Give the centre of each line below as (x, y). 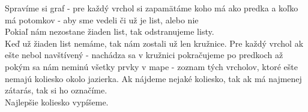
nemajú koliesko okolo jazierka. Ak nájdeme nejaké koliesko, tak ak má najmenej (153, 78)
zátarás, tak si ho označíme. (56, 90)
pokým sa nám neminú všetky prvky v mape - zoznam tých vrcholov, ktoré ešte (151, 66)
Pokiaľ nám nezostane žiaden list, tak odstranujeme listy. (110, 31)
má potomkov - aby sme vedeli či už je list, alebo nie (102, 19)
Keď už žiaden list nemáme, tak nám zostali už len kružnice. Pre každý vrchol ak (154, 43)
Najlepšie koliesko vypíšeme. (57, 102)
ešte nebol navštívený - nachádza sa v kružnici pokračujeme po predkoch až (144, 55)
